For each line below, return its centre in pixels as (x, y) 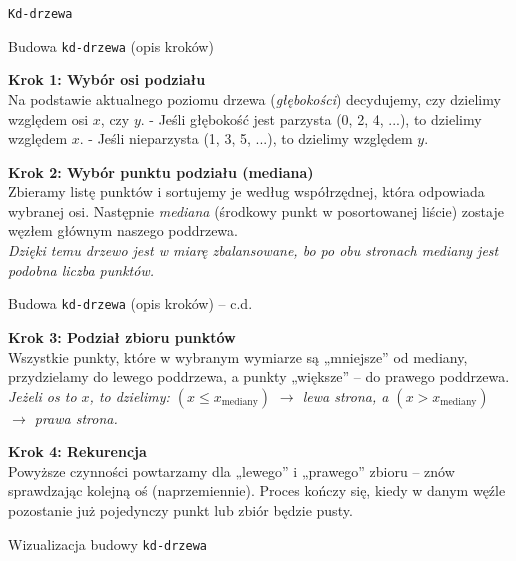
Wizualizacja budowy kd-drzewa (108, 543)
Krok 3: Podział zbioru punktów (122, 336)
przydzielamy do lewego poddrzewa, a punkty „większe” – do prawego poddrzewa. (259, 376)
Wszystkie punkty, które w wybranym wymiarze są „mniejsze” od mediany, (238, 356)
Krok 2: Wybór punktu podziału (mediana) (161, 171)
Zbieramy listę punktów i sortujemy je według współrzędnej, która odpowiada (246, 191)
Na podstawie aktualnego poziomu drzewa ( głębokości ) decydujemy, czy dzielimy (254, 98)
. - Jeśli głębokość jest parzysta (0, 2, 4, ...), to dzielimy (311, 118)
